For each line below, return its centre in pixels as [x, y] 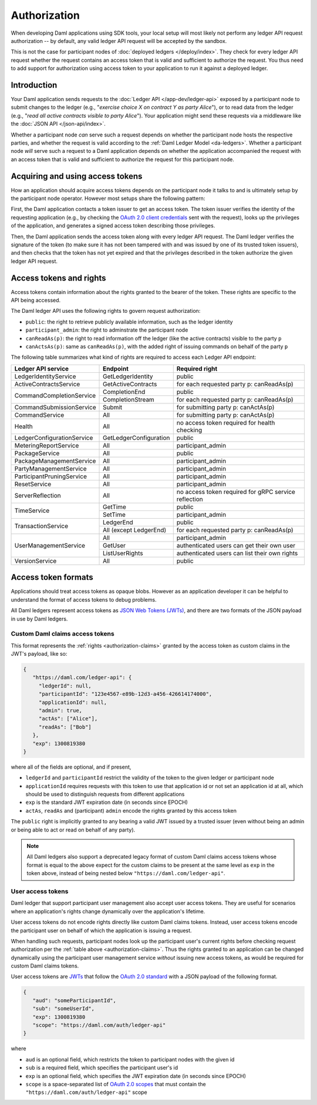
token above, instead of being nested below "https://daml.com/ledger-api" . [126, 873]
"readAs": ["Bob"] [65, 727]
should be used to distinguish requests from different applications [105, 794]
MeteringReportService [47, 445]
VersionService [36, 560]
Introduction [34, 85]
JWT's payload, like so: [39, 654]
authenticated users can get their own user [236, 545]
